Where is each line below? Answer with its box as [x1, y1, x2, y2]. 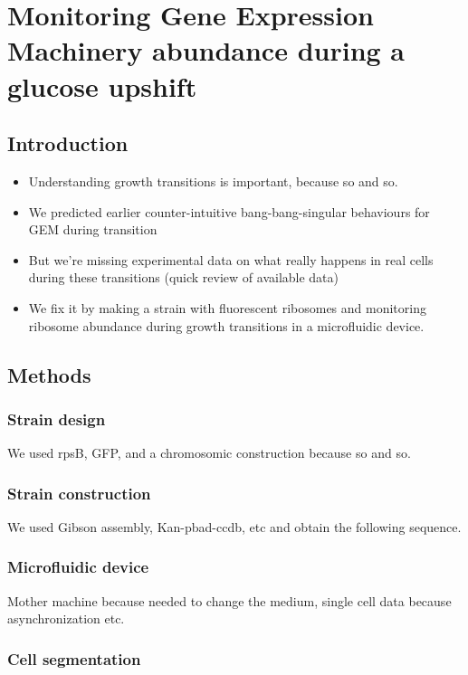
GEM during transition [28, 220, 158, 239]
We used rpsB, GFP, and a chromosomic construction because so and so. [7, 443, 411, 462]
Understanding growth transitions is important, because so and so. [28, 171, 398, 190]
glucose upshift [7, 67, 197, 104]
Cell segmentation [7, 647, 141, 670]
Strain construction [7, 481, 151, 504]
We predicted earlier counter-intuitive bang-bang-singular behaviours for [28, 202, 430, 221]
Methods [7, 360, 91, 388]
